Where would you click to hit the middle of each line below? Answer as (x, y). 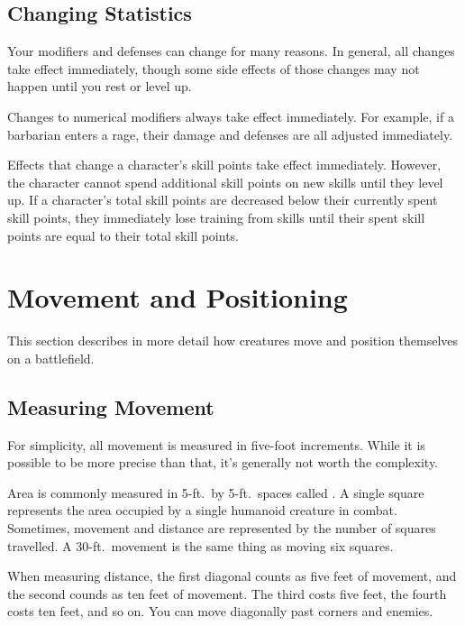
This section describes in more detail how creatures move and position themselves (233, 341)
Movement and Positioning (178, 297)
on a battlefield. (51, 358)
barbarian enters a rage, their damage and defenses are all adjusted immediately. (230, 134)
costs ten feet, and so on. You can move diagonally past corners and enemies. (220, 611)
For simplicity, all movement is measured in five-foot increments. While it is (216, 444)
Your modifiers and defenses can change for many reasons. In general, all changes (231, 51)
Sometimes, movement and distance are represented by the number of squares (222, 528)
